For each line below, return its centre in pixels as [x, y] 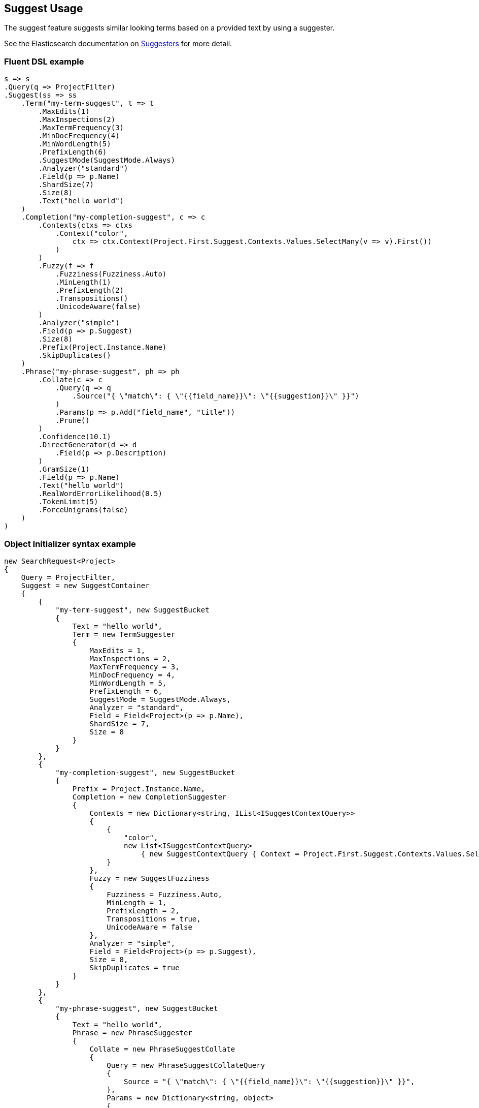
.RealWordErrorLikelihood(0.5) [100, 494]
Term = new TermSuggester [124, 634]
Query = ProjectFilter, [68, 577]
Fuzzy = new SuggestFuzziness [149, 878]
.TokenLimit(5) [68, 502]
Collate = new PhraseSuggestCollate [162, 1049]
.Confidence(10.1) [75, 437]
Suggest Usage [44, 8]
